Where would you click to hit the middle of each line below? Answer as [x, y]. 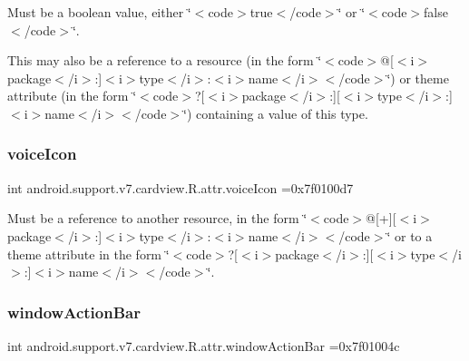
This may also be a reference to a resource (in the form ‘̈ [165, 60]
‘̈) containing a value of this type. [276, 113]
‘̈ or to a [410, 235]
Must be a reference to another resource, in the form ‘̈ [157, 218]
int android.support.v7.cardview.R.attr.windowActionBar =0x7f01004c [204, 345]
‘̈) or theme [418, 78]
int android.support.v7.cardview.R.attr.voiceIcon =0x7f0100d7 [181, 187]
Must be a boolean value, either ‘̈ [99, 12]
